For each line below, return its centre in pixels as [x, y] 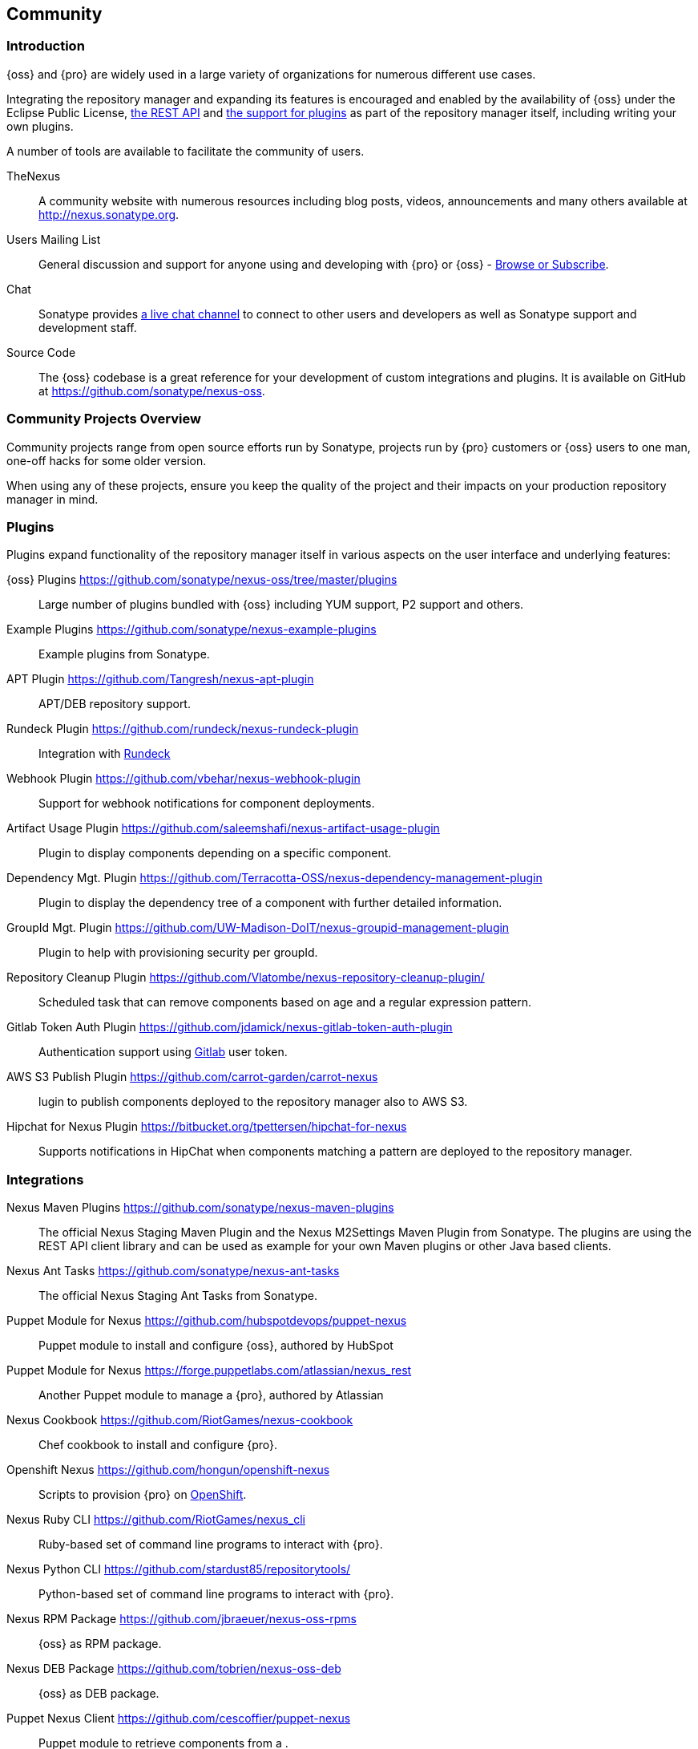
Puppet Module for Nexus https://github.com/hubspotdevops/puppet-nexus [207, 1321]
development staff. [88, 327]
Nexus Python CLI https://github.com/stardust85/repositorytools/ [179, 1569]
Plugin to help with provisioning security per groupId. [178, 953]
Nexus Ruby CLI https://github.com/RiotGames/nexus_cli [156, 1520]
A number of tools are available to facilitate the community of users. [186, 151]
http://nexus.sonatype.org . [109, 214]
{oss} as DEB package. [99, 1694]
